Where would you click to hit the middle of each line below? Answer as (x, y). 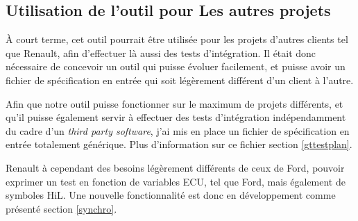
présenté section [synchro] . (61, 208)
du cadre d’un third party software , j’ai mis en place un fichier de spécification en (178, 130)
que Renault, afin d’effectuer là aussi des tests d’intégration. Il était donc (161, 52)
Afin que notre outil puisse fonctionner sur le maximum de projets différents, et (174, 103)
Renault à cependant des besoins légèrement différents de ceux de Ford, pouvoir (175, 167)
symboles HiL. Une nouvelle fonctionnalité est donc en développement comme (171, 195)
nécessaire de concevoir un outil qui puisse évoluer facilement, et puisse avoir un (176, 66)
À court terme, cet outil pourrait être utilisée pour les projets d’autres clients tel (177, 39)
